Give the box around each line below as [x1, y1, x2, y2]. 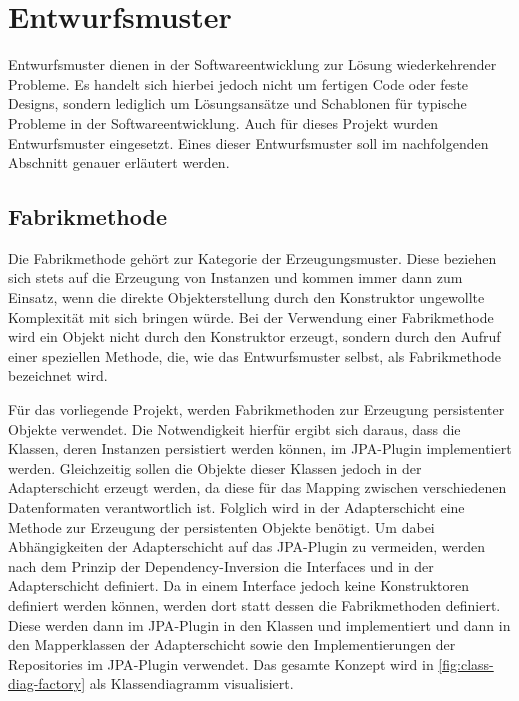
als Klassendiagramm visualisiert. [89, 673, 294, 694]
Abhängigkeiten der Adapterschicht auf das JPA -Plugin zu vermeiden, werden [8, 536, 485, 557]
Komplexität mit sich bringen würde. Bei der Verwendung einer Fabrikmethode [8, 306, 494, 327]
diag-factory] [8, 673, 86, 694]
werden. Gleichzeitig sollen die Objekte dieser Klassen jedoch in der [8, 457, 422, 478]
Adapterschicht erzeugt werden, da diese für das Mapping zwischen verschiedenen [8, 477, 507, 498]
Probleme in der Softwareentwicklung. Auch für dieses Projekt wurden [8, 112, 439, 133]
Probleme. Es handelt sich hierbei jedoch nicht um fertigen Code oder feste [8, 73, 469, 94]
